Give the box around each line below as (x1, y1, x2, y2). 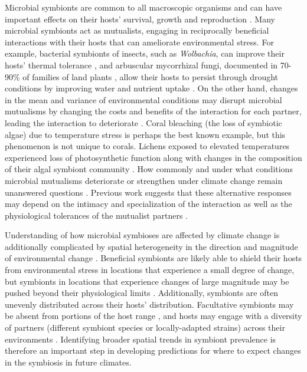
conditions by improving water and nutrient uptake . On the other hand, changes (5, 82, 298, 94)
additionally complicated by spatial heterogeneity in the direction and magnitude (5, 240, 298, 252)
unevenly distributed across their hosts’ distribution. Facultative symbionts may (5, 298, 294, 310)
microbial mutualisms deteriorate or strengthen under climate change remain (5, 174, 283, 186)
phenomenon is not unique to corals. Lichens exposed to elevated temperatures (5, 140, 290, 152)
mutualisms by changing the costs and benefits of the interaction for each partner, (5, 105, 302, 117)
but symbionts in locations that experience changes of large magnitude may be (5, 275, 289, 287)
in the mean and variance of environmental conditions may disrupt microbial (5, 93, 282, 106)
